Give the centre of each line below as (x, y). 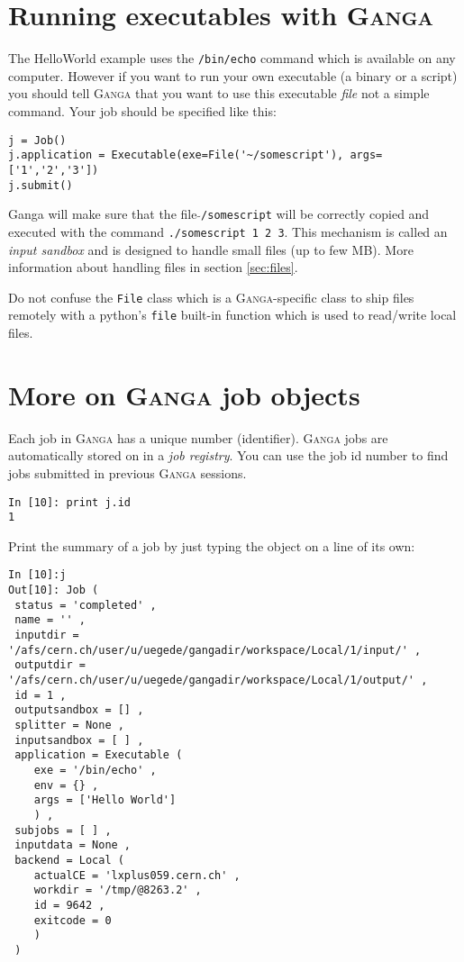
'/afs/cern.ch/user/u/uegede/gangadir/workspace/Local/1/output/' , (218, 680)
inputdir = (47, 635)
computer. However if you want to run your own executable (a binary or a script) (233, 75)
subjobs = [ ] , (63, 830)
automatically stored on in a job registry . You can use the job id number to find (228, 455)
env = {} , (66, 785)
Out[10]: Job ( (54, 590)
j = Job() (37, 140)
